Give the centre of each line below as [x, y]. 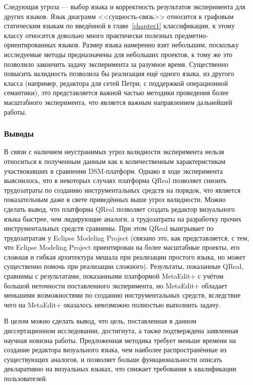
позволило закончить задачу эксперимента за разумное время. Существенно [116, 64]
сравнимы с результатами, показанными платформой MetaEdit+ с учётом [114, 276]
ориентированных [30, 45]
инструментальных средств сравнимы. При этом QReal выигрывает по [109, 228]
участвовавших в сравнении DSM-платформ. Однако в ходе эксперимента [113, 171]
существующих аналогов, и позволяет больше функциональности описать [113, 359]
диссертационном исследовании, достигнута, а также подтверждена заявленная [121, 331]
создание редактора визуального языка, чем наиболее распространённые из [115, 350]
